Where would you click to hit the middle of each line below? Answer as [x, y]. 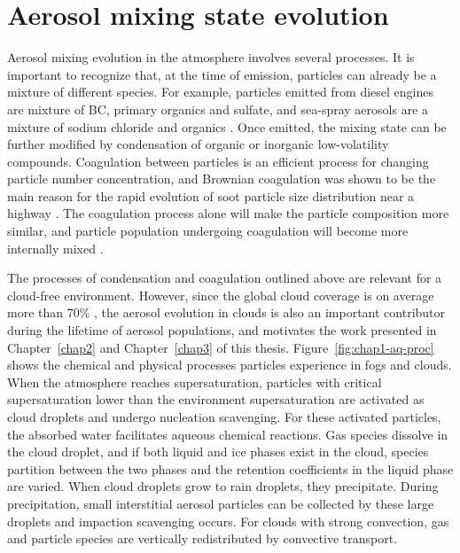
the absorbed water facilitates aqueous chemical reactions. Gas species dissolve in [228, 434]
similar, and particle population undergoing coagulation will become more [208, 231]
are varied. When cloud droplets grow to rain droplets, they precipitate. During [223, 486]
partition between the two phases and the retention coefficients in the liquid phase [230, 468]
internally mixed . [55, 248]
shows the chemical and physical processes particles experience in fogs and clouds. [230, 365]
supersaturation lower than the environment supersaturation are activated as [216, 399]
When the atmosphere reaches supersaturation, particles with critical [195, 382]
